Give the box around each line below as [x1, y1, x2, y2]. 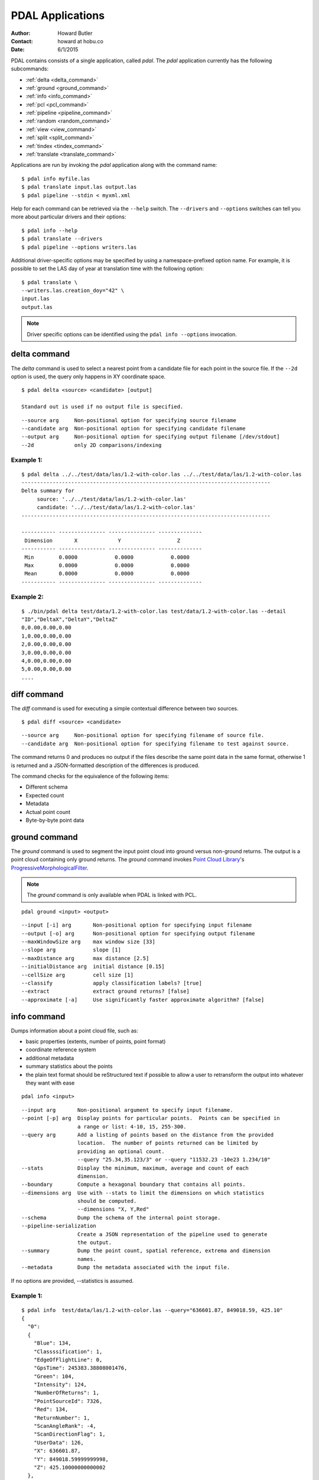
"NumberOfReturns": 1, [33, 1389, 100, 1397]
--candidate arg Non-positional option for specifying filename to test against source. [21, 740, 289, 747]
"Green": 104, [33, 1373, 75, 1379]
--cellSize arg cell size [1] [21, 971, 134, 978]
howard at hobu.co [57, 37, 103, 44]
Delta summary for [21, 487, 75, 494]
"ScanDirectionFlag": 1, [33, 1431, 106, 1438]
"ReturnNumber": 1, [33, 1414, 90, 1421]
